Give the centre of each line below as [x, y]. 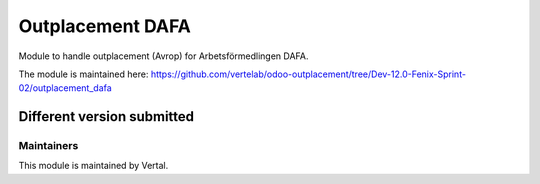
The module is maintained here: [83, 74]
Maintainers [48, 146]
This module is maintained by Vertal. [93, 166]
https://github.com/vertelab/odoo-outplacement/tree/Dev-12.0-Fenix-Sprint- [308, 74]
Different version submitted [106, 116]
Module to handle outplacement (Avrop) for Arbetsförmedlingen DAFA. [163, 56]
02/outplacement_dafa [65, 88]
